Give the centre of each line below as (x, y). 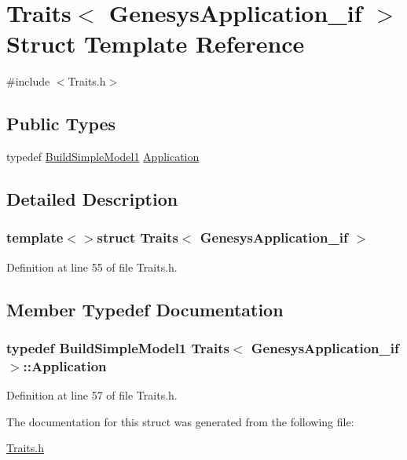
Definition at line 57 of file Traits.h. (92, 395)
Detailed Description (92, 199)
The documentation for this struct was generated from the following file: (180, 421)
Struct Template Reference (156, 44)
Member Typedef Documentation (145, 309)
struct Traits (137, 237)
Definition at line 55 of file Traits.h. (92, 267)
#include (28, 81)
